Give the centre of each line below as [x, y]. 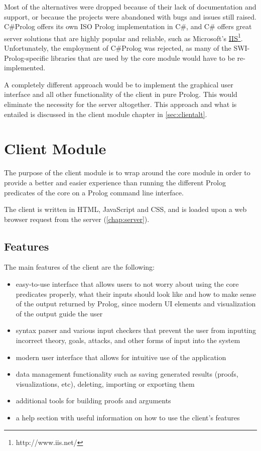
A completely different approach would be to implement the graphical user [119, 84]
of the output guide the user [59, 313]
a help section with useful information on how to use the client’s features [128, 418]
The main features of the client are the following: [79, 267]
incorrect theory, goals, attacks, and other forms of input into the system [128, 340]
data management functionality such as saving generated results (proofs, [127, 374]
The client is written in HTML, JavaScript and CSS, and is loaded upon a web [125, 209]
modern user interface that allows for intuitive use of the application [121, 357]
